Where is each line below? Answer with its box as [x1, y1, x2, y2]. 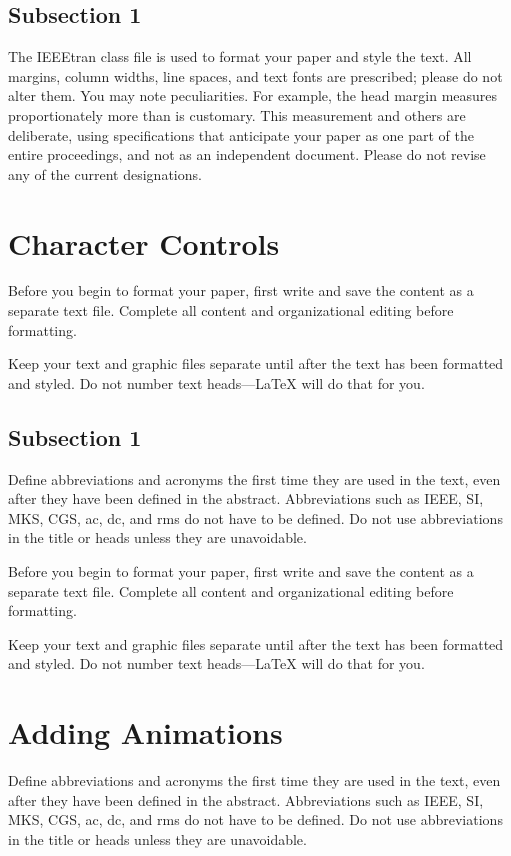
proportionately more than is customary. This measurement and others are [8, 104, 466, 125]
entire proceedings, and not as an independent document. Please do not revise [8, 144, 486, 165]
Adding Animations [8, 712, 283, 753]
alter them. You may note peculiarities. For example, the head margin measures [8, 85, 498, 106]
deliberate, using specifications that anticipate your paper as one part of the [8, 124, 474, 145]
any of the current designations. [8, 163, 202, 184]
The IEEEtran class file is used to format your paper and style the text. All [8, 46, 472, 67]
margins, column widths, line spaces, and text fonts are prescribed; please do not [8, 65, 503, 86]
